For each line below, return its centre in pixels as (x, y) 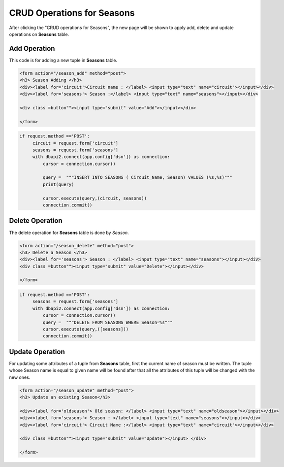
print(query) (58, 184)
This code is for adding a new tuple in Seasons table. (63, 60)
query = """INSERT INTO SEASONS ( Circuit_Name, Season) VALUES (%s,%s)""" (137, 178)
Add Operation (32, 49)
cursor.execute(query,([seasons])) (86, 329)
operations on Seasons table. (39, 34)
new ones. (20, 377)
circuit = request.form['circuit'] (75, 143)
